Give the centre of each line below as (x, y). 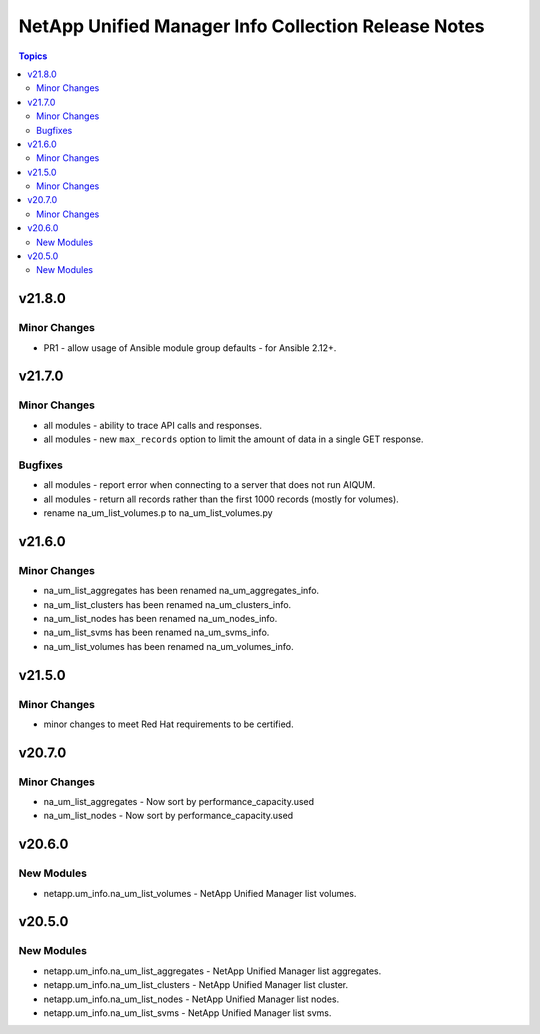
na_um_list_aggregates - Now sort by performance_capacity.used (179, 802)
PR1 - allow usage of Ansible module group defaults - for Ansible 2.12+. (190, 347)
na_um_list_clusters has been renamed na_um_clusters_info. (167, 604)
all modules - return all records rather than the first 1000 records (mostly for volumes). (221, 499)
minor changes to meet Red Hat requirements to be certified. (168, 724)
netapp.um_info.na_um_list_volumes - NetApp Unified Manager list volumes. (200, 893)
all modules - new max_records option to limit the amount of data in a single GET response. (233, 439)
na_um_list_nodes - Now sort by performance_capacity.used (168, 816)
